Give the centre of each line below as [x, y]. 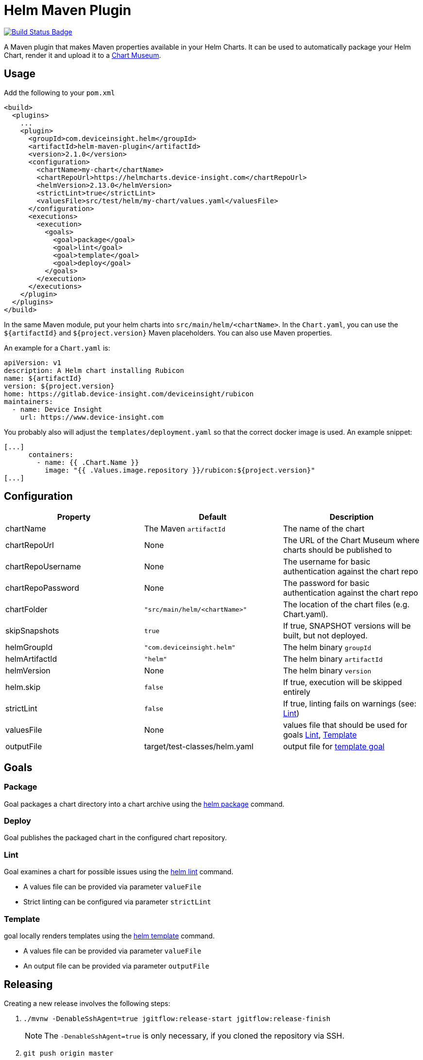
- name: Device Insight [57, 409]
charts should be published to [337, 550]
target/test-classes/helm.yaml [199, 747]
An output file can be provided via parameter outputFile [116, 966]
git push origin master [68, 1053]
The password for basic [326, 583]
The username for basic [327, 562]
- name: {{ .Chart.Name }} [88, 462]
